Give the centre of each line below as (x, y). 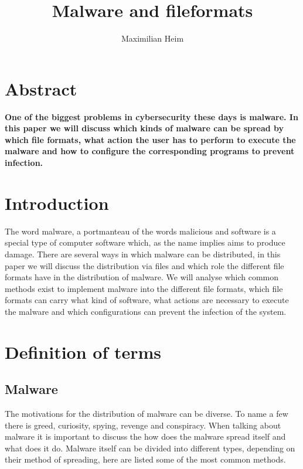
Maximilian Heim (152, 38)
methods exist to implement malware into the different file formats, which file (144, 288)
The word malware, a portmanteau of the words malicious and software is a (140, 231)
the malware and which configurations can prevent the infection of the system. (146, 311)
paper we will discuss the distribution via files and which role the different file (144, 265)
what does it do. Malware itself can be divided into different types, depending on (150, 448)
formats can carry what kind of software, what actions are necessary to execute (147, 300)
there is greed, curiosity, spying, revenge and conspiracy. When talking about (143, 425)
